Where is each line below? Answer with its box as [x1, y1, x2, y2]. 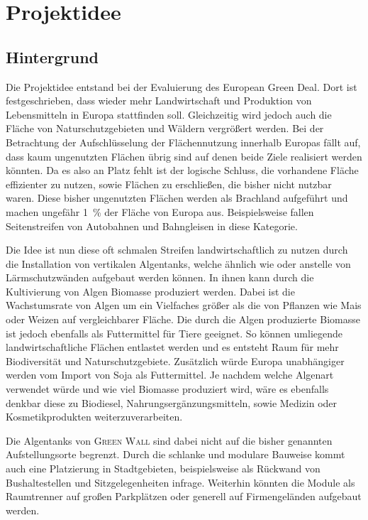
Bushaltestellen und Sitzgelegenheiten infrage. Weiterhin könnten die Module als [6, 475, 355, 489]
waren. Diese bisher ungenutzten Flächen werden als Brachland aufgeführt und [6, 190, 348, 205]
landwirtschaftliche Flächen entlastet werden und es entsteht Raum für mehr [6, 340, 339, 354]
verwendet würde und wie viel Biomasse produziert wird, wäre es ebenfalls [6, 381, 329, 396]
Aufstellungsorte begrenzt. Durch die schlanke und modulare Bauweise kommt [6, 447, 345, 462]
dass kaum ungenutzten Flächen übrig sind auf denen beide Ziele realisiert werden [6, 148, 362, 163]
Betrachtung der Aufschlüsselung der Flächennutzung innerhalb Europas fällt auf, [6, 134, 361, 149]
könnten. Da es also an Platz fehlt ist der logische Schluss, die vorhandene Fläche [6, 163, 359, 178]
